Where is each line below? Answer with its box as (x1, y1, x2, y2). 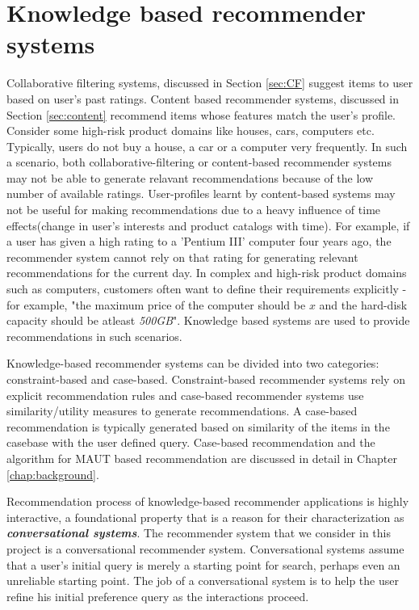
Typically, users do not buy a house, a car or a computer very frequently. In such (6, 137, 408, 154)
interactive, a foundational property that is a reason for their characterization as (6, 508, 404, 525)
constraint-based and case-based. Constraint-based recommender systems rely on (6, 371, 405, 387)
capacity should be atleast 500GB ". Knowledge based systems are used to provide (6, 312, 410, 329)
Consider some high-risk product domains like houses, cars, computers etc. (6, 122, 375, 139)
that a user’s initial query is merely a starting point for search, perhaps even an (6, 556, 400, 573)
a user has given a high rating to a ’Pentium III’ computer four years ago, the (6, 233, 392, 250)
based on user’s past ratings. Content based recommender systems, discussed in (6, 90, 399, 107)
